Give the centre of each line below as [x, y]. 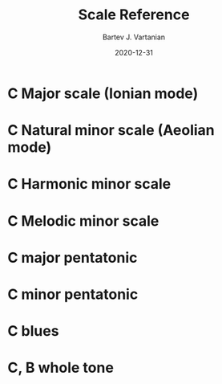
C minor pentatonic [73, 294]
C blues [33, 331]
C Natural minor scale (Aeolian [111, 131]
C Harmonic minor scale [89, 184]
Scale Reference [134, 15]
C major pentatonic [73, 257]
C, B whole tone [61, 368]
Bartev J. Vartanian [134, 37]
